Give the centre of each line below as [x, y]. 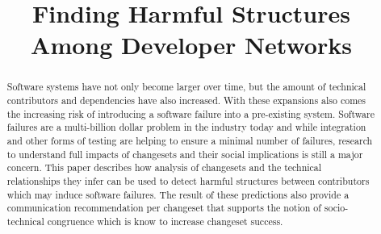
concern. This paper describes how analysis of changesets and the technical [164, 167]
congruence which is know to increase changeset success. [165, 221]
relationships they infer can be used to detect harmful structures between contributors [188, 180]
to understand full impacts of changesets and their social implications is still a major [185, 154]
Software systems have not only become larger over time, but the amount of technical [186, 87]
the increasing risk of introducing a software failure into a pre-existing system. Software [190, 113]
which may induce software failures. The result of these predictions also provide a [178, 194]
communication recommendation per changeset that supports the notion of [164, 208]
